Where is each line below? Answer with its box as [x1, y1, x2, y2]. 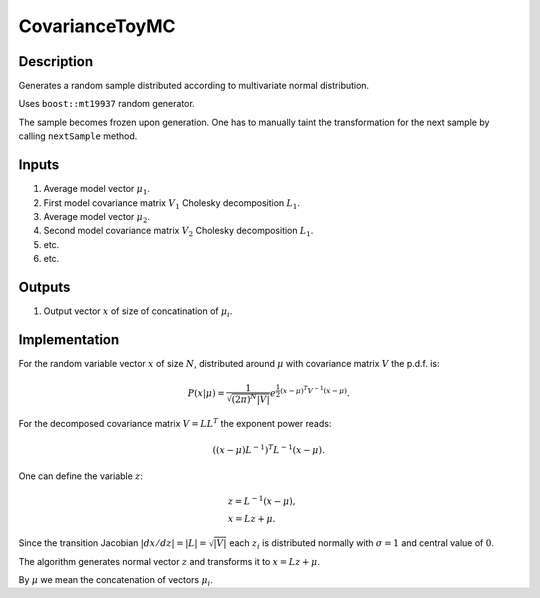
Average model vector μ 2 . [43, 210, 150, 225]
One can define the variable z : [18, 470, 144, 482]
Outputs [18, 278, 71, 295]
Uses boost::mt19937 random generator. [18, 98, 195, 110]
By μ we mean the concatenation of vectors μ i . [18, 574, 214, 588]
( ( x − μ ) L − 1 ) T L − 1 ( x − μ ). [212, 442, 325, 455]
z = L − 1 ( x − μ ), [227, 494, 296, 507]
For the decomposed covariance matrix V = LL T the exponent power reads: [18, 416, 332, 430]
